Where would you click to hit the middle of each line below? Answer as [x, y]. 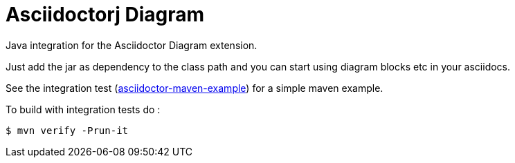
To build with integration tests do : [83, 109]
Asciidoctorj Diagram [105, 15]
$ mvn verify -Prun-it [67, 130]
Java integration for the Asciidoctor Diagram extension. [132, 45]
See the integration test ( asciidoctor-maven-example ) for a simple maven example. [195, 88]
